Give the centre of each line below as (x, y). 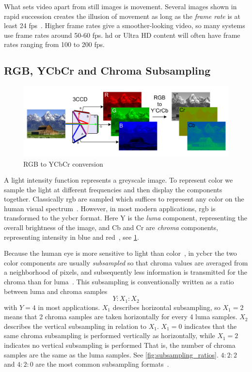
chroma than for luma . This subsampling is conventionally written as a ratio (119, 282)
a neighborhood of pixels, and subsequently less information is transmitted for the (126, 272)
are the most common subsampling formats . (102, 364)
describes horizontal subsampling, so (166, 307)
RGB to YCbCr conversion (63, 163)
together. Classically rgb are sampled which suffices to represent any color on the (124, 199)
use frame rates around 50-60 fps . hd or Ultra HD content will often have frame (122, 35)
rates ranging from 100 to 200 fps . (54, 44)
